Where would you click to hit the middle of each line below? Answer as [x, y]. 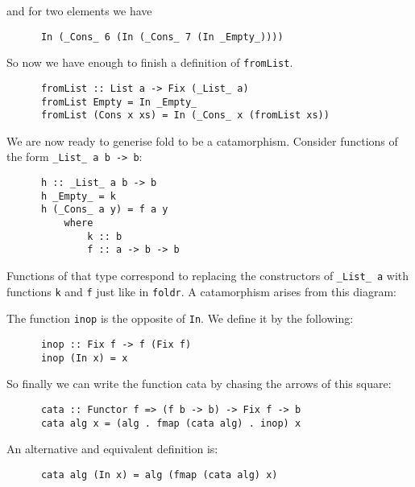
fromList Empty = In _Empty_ [119, 102]
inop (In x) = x [84, 358]
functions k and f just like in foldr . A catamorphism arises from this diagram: [202, 291]
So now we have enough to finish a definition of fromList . [150, 62]
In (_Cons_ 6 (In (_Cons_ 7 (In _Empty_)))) [162, 37]
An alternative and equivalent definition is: [112, 449]
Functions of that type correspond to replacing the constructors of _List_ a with [208, 276]
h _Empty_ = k [79, 196]
